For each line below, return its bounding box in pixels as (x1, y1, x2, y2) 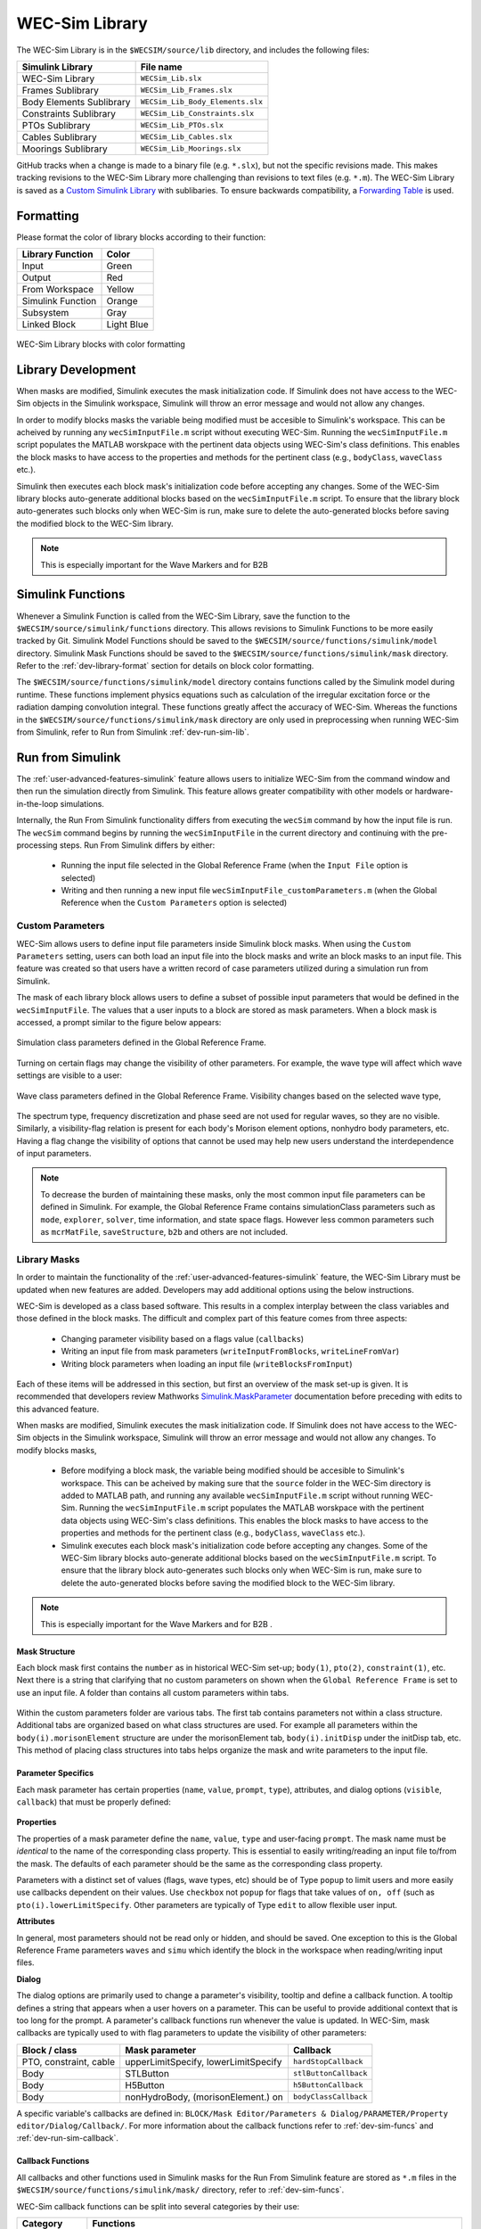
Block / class (21, 2044, 77, 2056)
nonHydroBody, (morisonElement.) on (125, 2091, 284, 2103)
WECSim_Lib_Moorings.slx (140, 144, 241, 153)
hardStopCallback (292, 2057, 363, 2067)
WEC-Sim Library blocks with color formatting (16, 339, 186, 350)
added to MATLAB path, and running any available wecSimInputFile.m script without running (61, 1490, 410, 1501)
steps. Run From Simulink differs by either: (59, 839, 216, 851)
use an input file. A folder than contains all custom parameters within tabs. (16, 1687, 289, 1698)
